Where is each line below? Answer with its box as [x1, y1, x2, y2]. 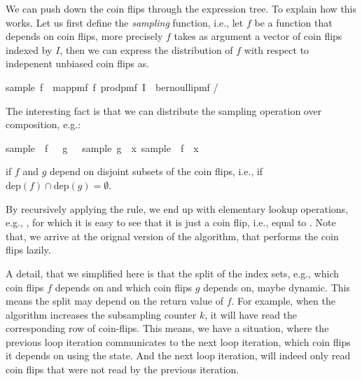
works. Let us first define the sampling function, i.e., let [6, 15, 244, 29]
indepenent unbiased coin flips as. [6, 56, 150, 71]
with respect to [244, 42, 309, 57]
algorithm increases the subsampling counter [6, 307, 197, 321]
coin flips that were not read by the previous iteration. [6, 362, 239, 377]
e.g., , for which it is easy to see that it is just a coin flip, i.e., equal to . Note [6, 215, 336, 230]
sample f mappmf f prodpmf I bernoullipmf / [6, 79, 218, 94]
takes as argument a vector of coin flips [174, 29, 342, 43]
